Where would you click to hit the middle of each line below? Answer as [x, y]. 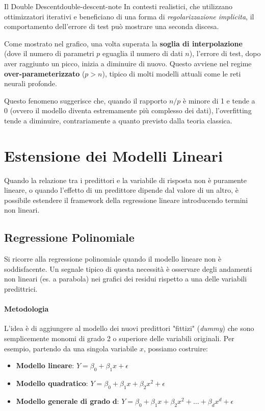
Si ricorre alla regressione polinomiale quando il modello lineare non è [113, 259]
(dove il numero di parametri [49, 53]
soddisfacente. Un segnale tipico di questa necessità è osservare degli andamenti [128, 268]
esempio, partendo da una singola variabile [71, 348]
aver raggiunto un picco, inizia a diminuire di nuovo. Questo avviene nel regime [128, 63]
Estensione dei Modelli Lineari [114, 155]
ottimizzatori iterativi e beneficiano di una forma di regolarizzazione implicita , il [129, 16]
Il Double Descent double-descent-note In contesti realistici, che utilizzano [118, 6]
